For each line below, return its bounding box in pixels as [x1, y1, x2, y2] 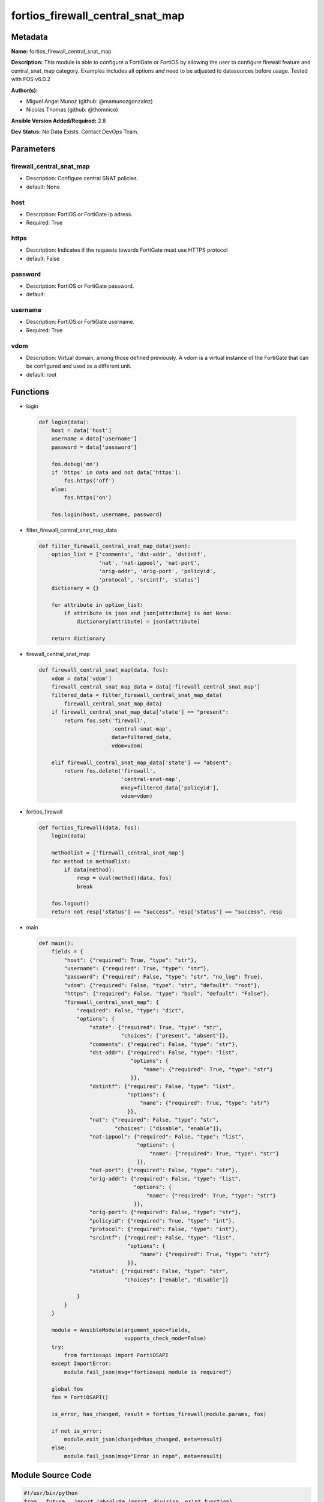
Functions [11, 386, 50, 397]
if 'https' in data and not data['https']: [51, 469, 181, 476]
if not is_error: [51, 1428, 103, 1434]
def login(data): [38, 418, 90, 425]
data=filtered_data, [111, 734, 172, 741]
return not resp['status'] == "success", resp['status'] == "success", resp [51, 908, 283, 915]
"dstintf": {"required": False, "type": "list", [89, 1083, 235, 1090]
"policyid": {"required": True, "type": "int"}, [89, 1217, 235, 1224]
